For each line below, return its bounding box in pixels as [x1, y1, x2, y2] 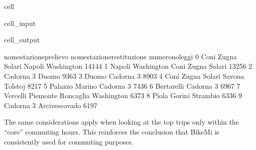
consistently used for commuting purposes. [4, 136, 133, 147]
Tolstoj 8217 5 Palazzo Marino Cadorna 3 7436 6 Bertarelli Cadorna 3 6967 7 [4, 80, 241, 91]
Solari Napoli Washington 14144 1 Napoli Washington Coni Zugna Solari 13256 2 [4, 61, 253, 71]
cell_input [4, 17, 36, 28]
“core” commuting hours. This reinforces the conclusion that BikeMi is [4, 126, 220, 137]
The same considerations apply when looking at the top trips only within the [4, 117, 239, 127]
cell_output [4, 34, 40, 45]
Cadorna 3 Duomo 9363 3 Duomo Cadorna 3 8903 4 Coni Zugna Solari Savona [4, 70, 245, 81]
